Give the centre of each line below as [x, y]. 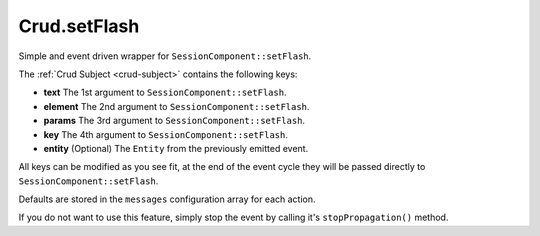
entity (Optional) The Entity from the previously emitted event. [176, 148]
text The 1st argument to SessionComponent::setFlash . [165, 92]
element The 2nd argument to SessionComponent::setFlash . [176, 106]
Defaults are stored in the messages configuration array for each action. [167, 199]
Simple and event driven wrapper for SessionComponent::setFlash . [165, 56]
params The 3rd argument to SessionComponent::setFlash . [174, 121]
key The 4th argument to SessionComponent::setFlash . [166, 134]
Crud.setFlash [79, 26]
